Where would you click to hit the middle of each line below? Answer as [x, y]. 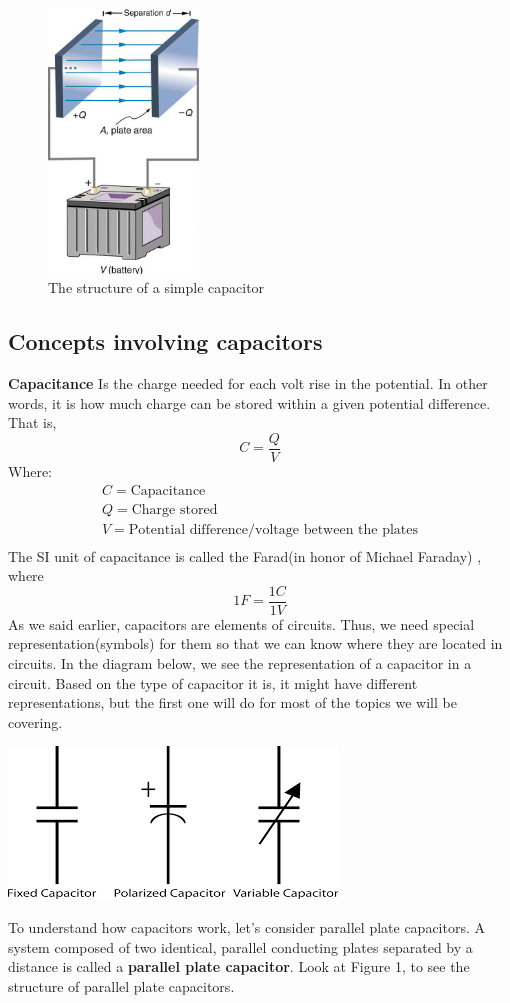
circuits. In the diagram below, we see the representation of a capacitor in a [240, 663]
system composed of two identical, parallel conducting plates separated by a [240, 946]
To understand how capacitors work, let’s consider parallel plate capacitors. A [247, 927]
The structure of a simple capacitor [156, 287]
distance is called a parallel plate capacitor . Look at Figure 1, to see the [239, 966]
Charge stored [174, 509]
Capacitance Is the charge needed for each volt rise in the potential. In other [248, 383]
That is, [32, 422]
